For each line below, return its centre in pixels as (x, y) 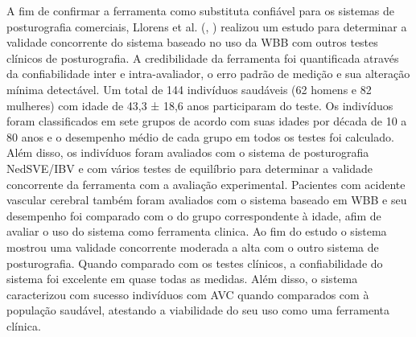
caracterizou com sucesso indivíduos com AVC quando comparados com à (188, 294)
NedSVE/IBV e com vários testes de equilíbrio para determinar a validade (190, 168)
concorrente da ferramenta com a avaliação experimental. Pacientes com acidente (206, 184)
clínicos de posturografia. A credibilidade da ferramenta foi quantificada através (203, 58)
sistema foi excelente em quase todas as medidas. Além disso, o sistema (182, 279)
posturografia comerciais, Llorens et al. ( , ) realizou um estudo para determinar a (207, 26)
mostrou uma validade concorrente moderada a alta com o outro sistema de (193, 247)
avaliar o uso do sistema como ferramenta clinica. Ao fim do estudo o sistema (197, 231)
